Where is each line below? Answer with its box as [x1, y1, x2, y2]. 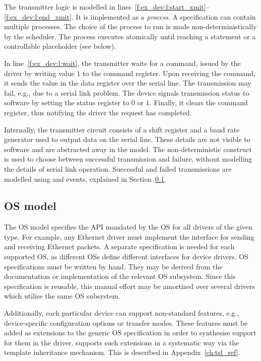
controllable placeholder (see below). [4, 41, 116, 51]
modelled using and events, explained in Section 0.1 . [4, 173, 166, 184]
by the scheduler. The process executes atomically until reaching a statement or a [4, 31, 256, 41]
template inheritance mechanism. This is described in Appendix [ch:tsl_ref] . [4, 347, 240, 357]
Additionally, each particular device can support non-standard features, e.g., [4, 308, 239, 318]
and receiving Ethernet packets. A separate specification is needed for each [4, 241, 235, 252]
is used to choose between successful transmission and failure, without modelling [4, 154, 252, 164]
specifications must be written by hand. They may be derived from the [4, 261, 223, 271]
